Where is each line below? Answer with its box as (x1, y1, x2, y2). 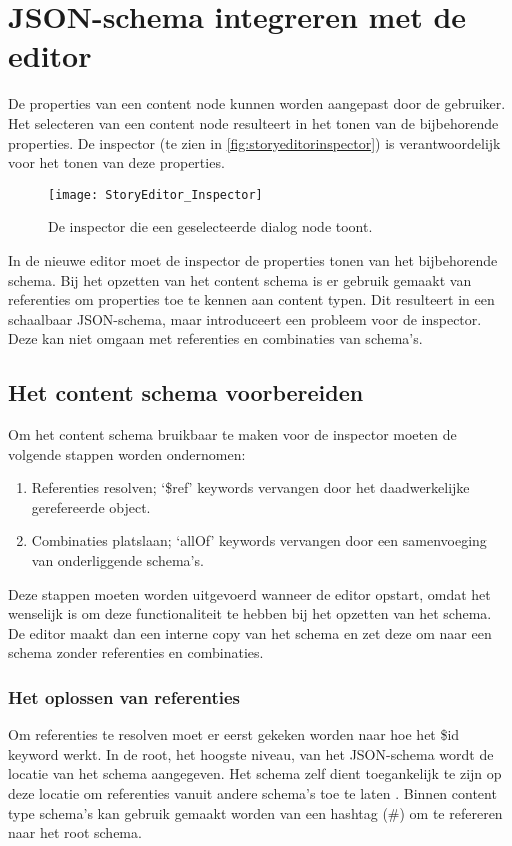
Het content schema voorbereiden (8, 377, 364, 408)
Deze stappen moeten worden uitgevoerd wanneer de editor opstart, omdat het (8, 583, 491, 604)
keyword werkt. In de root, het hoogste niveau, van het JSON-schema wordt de (8, 743, 494, 764)
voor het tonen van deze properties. (8, 152, 225, 173)
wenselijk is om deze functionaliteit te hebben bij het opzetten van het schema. (8, 603, 492, 624)
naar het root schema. (8, 822, 142, 843)
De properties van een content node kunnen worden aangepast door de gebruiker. (8, 93, 506, 114)
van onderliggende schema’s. (31, 550, 204, 571)
